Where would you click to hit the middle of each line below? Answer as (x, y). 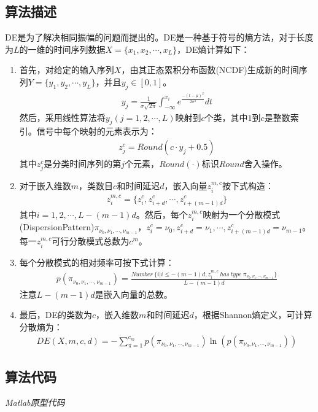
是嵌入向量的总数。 (134, 294)
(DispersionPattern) (57, 227)
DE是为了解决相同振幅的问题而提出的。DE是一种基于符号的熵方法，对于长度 (159, 37)
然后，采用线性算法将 (62, 117)
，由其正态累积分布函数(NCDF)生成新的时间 (210, 70)
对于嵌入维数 (45, 186)
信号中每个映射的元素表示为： (97, 131)
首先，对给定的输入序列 (67, 70)
